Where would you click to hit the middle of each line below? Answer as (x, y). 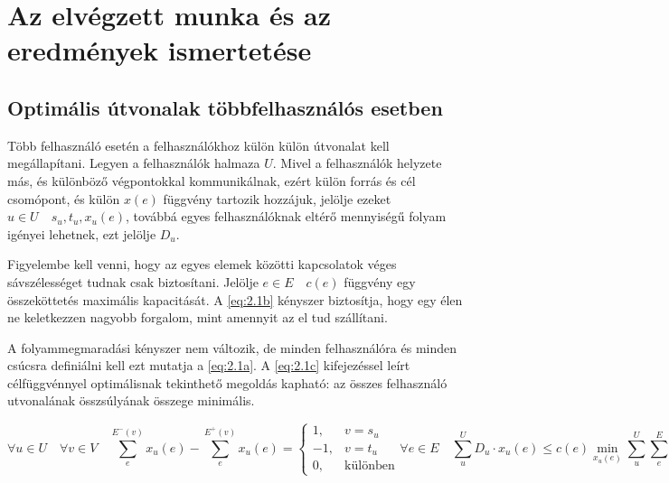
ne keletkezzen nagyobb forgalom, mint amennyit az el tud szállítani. (198, 317)
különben (370, 466)
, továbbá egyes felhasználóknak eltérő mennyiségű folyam (286, 216)
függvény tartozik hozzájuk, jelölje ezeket (277, 198)
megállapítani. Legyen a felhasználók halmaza (134, 163)
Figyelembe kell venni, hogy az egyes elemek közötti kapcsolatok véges (202, 264)
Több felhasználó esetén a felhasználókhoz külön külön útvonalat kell (198, 145)
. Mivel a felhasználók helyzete (357, 163)
